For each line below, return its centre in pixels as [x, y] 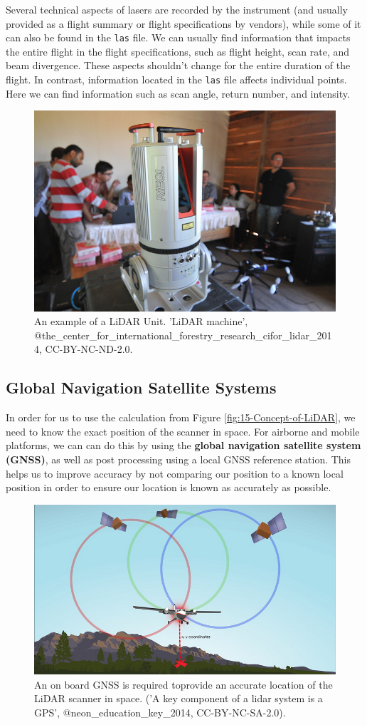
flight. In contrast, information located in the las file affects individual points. [176, 79]
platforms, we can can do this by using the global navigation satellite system [183, 445]
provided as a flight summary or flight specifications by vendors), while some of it [183, 23]
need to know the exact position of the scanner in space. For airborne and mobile [183, 431]
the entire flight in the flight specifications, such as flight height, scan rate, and [178, 51]
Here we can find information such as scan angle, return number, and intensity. [178, 93]
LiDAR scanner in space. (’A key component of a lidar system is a [179, 698]
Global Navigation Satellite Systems [141, 387]
